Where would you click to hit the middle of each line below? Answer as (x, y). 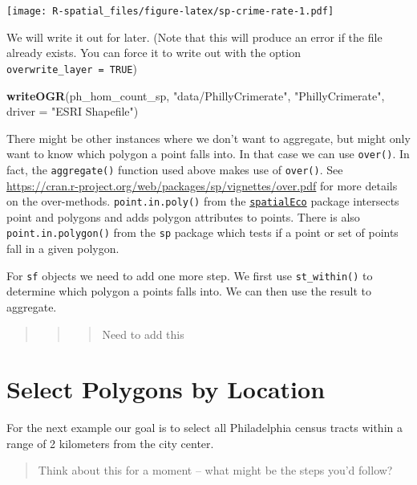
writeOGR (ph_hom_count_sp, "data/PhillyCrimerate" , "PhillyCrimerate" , (196, 95)
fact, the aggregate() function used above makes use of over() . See (175, 169)
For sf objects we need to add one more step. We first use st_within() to (190, 275)
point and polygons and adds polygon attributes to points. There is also (183, 216)
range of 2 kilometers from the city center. (110, 443)
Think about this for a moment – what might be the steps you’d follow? (215, 470)
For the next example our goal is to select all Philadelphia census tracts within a (204, 428)
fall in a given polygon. (63, 249)
